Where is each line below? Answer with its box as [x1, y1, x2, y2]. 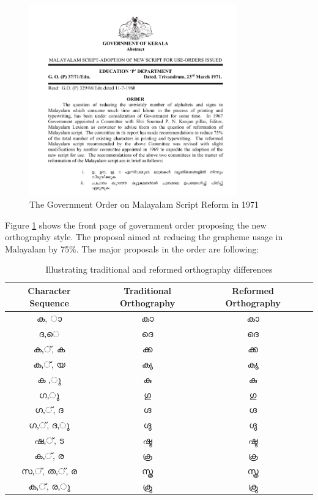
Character [28, 284, 71, 297]
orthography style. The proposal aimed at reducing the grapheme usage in [5, 230, 283, 243]
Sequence [29, 296, 69, 309]
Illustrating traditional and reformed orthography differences [45, 263, 273, 276]
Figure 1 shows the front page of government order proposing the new [5, 218, 267, 231]
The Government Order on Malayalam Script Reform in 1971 [29, 198, 259, 211]
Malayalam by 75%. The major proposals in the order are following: [5, 242, 259, 255]
